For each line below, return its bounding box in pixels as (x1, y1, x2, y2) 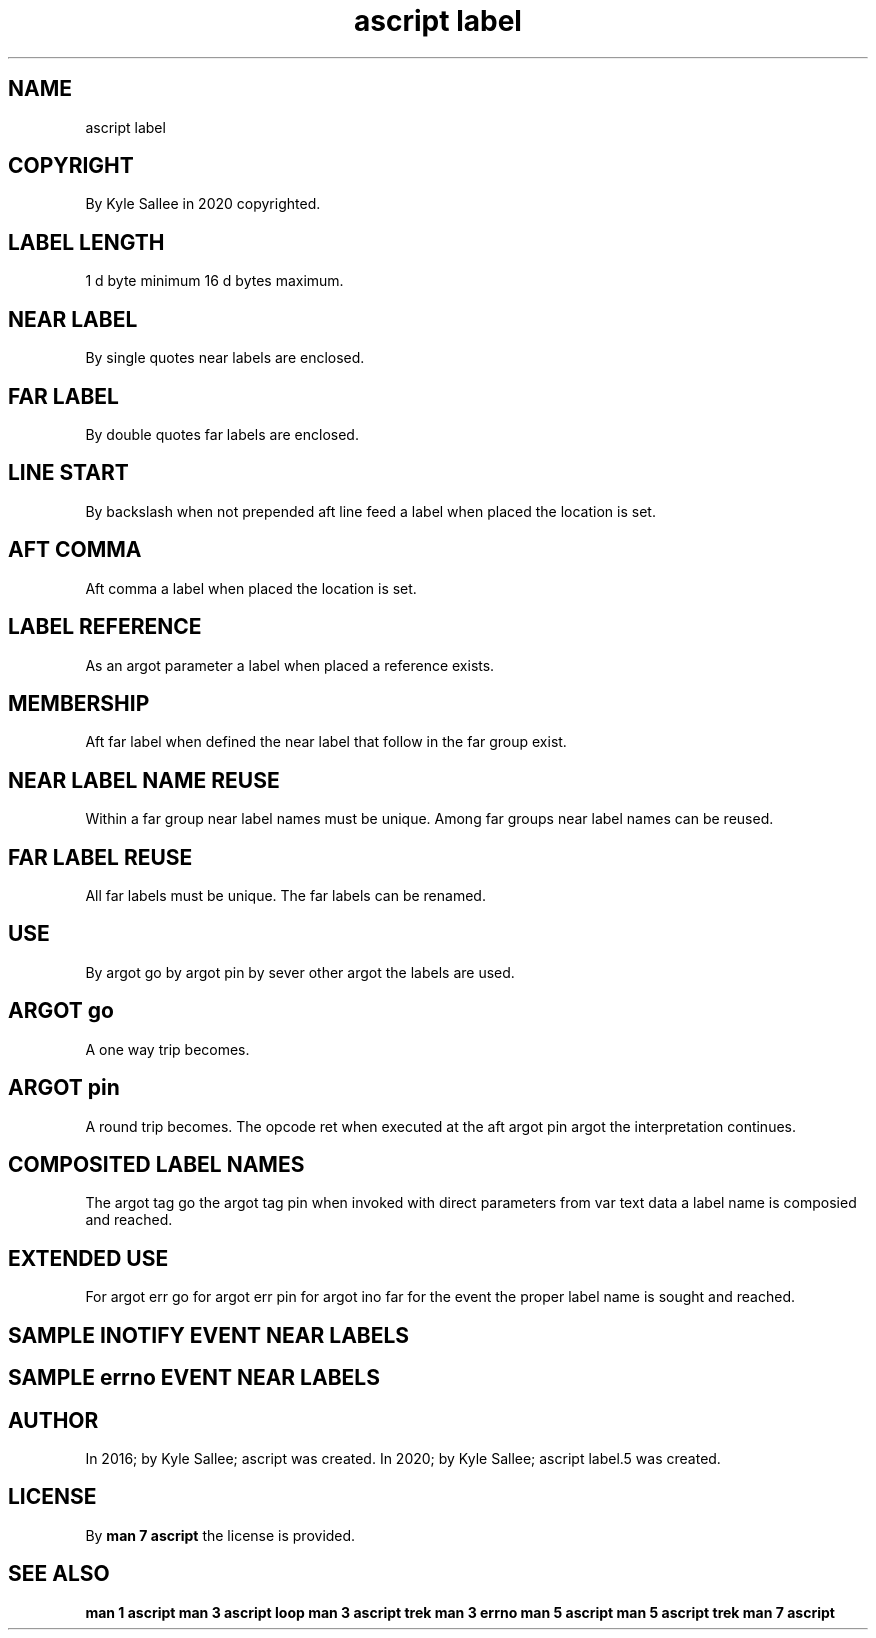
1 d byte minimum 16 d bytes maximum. (85, 272, 344, 290)
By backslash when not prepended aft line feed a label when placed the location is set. (85, 502, 656, 520)
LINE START (8, 460, 129, 486)
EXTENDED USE (8, 1245, 169, 1271)
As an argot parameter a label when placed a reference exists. (85, 656, 495, 674)
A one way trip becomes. (85, 1040, 250, 1058)
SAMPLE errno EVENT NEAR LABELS (8, 1365, 380, 1391)
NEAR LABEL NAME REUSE (8, 767, 280, 793)
